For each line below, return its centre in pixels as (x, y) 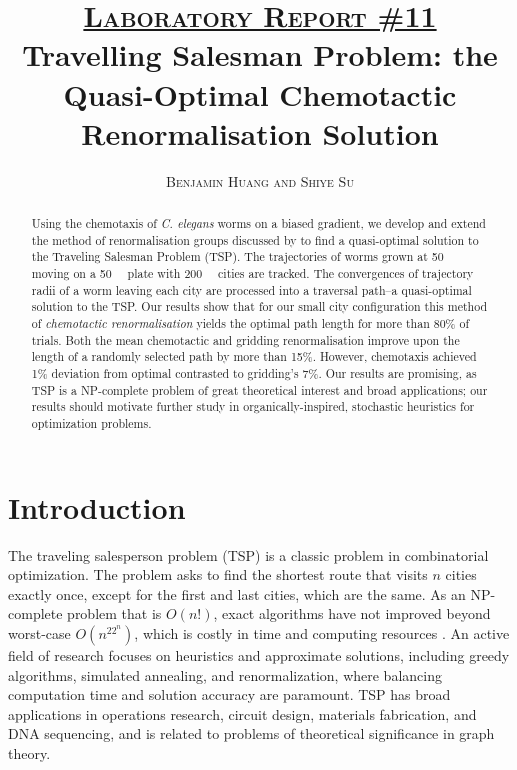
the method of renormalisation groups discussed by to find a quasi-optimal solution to (255, 239)
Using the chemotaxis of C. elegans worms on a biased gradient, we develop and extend (258, 223)
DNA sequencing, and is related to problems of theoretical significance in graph (251, 733)
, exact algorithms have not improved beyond (352, 613)
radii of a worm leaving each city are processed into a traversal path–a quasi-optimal (251, 289)
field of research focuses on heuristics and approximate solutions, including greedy (259, 654)
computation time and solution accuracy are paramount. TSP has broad (229, 694)
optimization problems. (91, 422)
